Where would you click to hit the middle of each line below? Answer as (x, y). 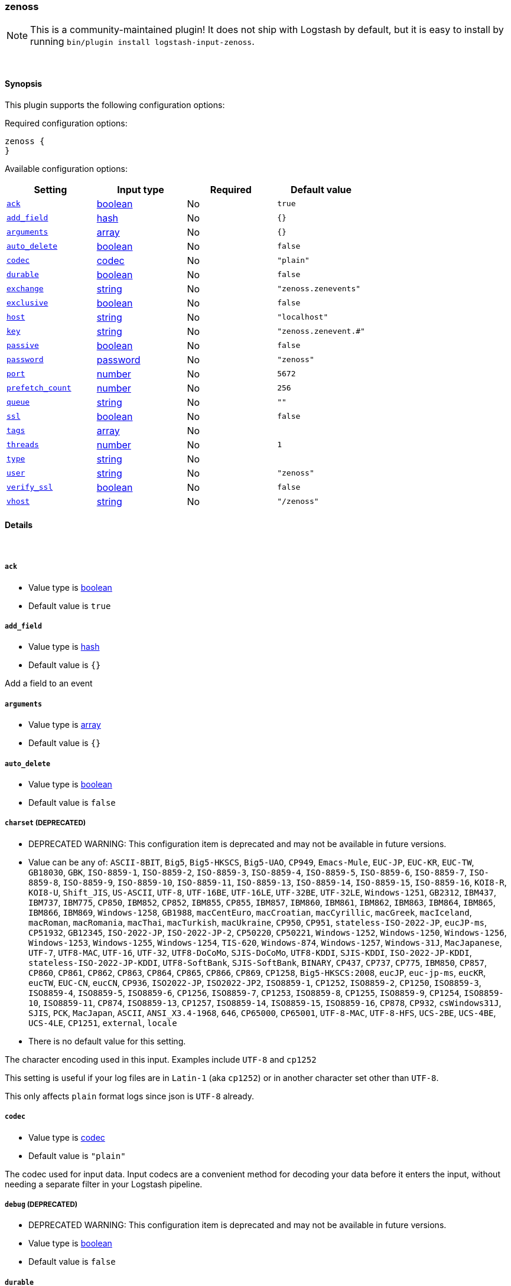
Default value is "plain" (77, 1155)
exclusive (27, 303)
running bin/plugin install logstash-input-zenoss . (142, 42)
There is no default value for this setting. (107, 1041)
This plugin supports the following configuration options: (115, 105)
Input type (141, 189)
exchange (25, 289)
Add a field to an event (49, 683)
